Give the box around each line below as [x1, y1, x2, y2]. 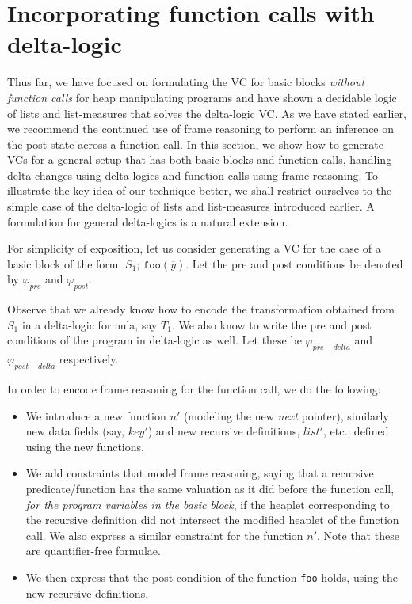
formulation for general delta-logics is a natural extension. [7, 213, 288, 230]
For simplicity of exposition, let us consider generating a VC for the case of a [7, 240, 381, 256]
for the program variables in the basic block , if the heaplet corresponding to [25, 496, 390, 512]
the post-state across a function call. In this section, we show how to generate [7, 135, 383, 152]
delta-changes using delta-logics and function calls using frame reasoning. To [7, 166, 378, 183]
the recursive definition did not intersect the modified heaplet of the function [25, 511, 399, 528]
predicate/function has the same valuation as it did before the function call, [25, 480, 395, 496]
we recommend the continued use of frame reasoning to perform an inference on [7, 120, 395, 137]
